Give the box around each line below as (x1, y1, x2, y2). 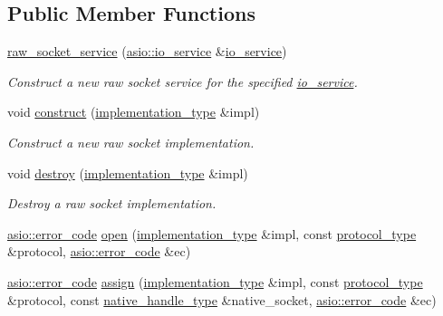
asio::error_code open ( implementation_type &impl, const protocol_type (7, 224, 417, 243)
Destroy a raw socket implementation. (7, 194, 217, 213)
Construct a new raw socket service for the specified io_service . (7, 72, 358, 91)
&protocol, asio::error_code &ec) (7, 242, 191, 261)
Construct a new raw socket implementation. (7, 132, 255, 151)
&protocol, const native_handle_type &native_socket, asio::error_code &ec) (7, 290, 437, 309)
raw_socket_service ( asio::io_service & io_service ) (7, 42, 287, 61)
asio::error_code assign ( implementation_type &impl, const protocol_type (7, 272, 423, 291)
